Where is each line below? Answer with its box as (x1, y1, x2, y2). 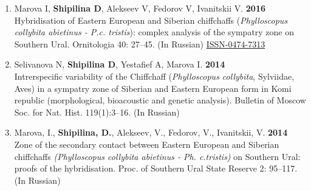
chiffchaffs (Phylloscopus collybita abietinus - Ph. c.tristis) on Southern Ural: (14, 150, 301, 162)
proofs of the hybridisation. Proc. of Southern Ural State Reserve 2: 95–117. (14, 162, 298, 175)
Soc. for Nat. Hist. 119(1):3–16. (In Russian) (14, 105, 180, 118)
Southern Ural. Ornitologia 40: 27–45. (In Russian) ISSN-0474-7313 (14, 37, 265, 50)
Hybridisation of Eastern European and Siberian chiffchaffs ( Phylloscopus (14, 13, 288, 26)
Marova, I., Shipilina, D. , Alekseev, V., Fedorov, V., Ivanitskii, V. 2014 (14, 126, 288, 139)
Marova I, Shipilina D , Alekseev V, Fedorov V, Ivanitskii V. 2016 (14, 2, 265, 14)
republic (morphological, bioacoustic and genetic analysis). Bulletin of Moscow (14, 94, 306, 106)
